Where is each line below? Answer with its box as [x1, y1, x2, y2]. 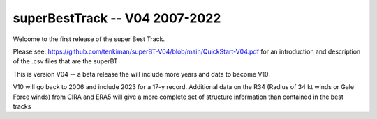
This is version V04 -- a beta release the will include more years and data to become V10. [13, 70, 270, 78]
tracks [13, 102, 31, 111]
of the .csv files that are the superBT [13, 57, 118, 65]
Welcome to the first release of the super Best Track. [13, 35, 165, 43]
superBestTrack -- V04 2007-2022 [13, 10, 221, 26]
